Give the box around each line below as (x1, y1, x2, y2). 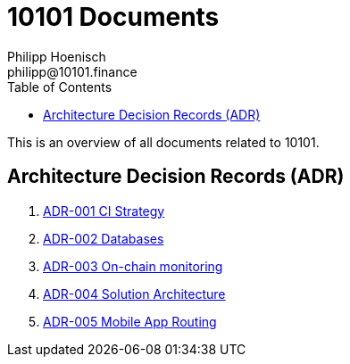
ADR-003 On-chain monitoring (43, 258, 223, 274)
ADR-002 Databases (43, 230, 164, 246)
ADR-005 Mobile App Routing (43, 313, 217, 329)
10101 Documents (7, 2, 220, 32)
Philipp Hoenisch (7, 48, 106, 64)
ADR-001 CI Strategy (43, 203, 165, 219)
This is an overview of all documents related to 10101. (7, 134, 320, 150)
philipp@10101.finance (7, 63, 137, 79)
